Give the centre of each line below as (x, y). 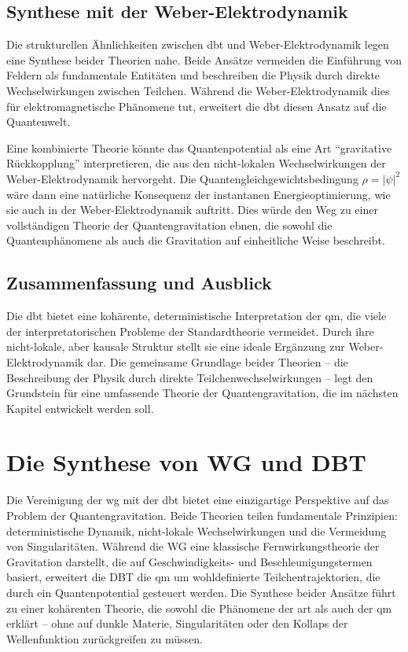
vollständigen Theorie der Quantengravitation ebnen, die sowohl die (169, 225)
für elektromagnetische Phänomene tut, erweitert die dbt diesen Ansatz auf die (197, 106)
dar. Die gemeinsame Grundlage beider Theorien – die (217, 361)
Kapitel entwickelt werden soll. (80, 408)
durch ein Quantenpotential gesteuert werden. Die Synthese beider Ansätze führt (201, 592)
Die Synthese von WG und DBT (186, 462)
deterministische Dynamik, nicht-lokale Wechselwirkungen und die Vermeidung (197, 530)
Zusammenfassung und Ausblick (139, 283)
